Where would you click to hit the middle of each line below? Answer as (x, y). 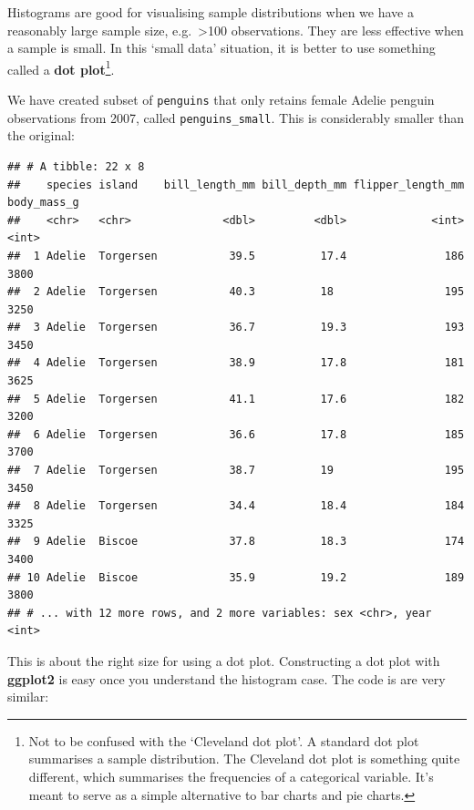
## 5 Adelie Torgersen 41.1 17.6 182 (236, 399)
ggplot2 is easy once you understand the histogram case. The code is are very (227, 678)
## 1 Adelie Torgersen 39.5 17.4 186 (236, 256)
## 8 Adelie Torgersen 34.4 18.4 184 (236, 506)
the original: (41, 135)
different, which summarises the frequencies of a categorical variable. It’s (231, 776)
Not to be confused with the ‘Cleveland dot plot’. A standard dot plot (224, 740)
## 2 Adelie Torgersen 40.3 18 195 (236, 292)
